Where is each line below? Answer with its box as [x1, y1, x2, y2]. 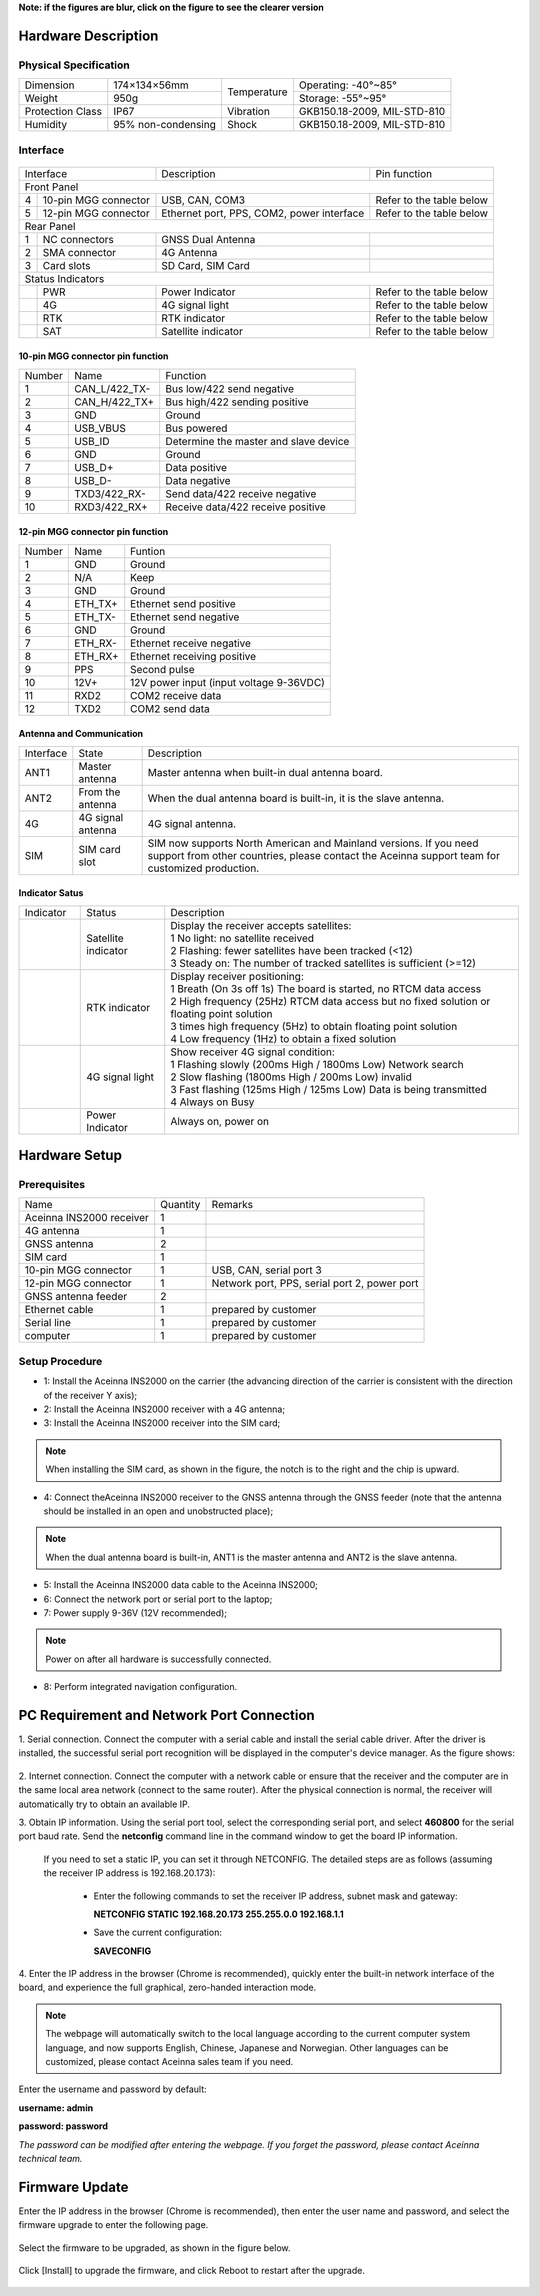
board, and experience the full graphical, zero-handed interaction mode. [18, 1981, 317, 1994]
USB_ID [73, 434, 110, 448]
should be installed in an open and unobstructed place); [43, 1505, 274, 1517]
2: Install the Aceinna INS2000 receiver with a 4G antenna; [43, 1403, 285, 1415]
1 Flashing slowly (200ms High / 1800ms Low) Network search [170, 1057, 464, 1071]
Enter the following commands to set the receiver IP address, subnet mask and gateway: [93, 1890, 459, 1902]
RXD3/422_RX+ [73, 500, 149, 514]
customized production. [147, 861, 260, 875]
